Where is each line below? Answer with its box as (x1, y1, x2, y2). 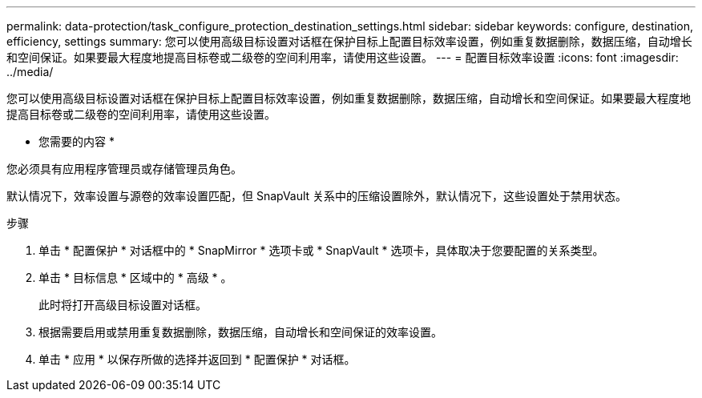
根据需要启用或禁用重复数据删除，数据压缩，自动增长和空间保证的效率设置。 (38, 325, 442, 339)
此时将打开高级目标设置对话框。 (38, 298, 207, 312)
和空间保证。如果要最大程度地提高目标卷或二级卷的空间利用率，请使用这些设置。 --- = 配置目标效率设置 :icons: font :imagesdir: (6, 50, 679, 64)
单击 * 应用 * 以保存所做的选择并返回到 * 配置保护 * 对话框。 (38, 352, 356, 366)
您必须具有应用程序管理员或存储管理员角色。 (6, 162, 242, 175)
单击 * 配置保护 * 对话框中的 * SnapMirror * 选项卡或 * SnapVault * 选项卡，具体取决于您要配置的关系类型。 (38, 243, 604, 257)
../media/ (6, 65, 54, 78)
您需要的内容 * (38, 135, 115, 148)
